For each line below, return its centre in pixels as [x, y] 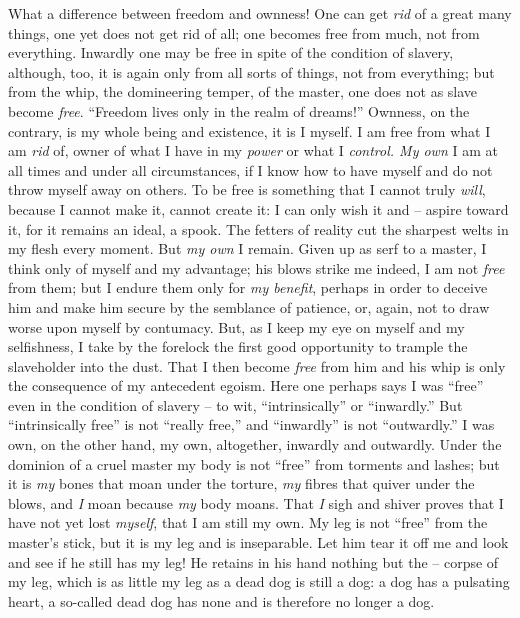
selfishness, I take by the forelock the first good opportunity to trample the [238, 346]
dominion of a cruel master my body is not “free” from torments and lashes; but [254, 463]
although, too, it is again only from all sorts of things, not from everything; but [251, 71]
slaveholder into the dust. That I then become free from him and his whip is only [257, 365]
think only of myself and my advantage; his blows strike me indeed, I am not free [256, 267]
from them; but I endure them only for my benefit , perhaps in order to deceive [248, 287]
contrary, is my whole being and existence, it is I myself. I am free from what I [249, 130]
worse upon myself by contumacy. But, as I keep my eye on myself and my [236, 326]
